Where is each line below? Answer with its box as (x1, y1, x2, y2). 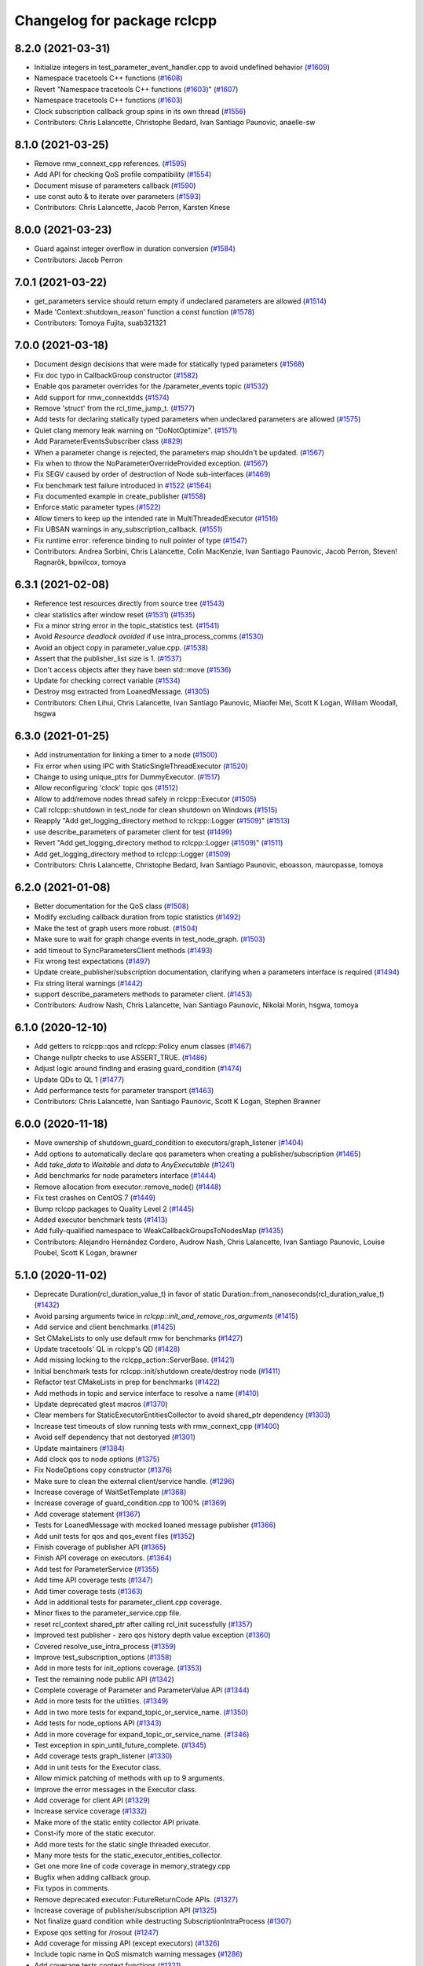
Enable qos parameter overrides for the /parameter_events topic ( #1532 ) (34, 381, 269, 391)
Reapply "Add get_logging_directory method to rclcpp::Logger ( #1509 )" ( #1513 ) (34, 816, 291, 826)
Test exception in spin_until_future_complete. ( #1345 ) (34, 1740, 207, 1750)
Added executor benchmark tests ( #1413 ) (34, 1215, 168, 1224)
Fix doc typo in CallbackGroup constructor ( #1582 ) (34, 370, 199, 380)
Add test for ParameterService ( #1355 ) (34, 1564, 159, 1574)
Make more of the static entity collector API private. (34, 1817, 201, 1827)
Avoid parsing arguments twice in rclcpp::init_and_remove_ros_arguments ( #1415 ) (34, 1311, 298, 1320)
